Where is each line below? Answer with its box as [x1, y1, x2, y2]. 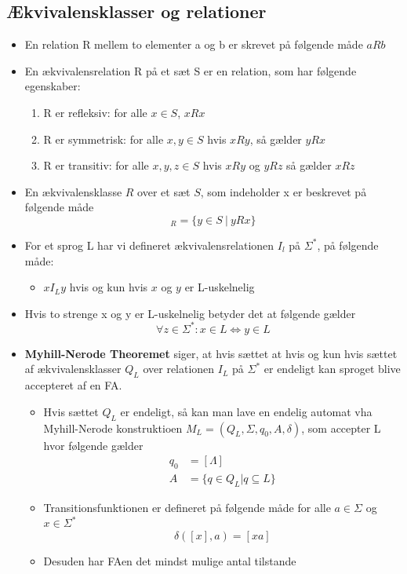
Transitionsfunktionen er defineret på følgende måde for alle [43, 499, 331, 515]
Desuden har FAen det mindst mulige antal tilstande [43, 553, 296, 569]
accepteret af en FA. [24, 377, 122, 393]
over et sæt [137, 183, 191, 199]
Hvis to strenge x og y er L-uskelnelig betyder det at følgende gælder [24, 305, 356, 321]
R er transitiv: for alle [43, 157, 149, 174]
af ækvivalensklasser [24, 360, 122, 377]
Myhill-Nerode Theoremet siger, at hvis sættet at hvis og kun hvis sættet [24, 345, 398, 361]
